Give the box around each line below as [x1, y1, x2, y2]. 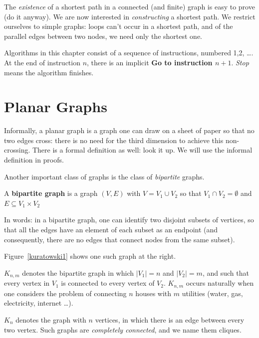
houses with [135, 288, 172, 298]
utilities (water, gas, [182, 288, 243, 298]
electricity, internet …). [4, 298, 73, 308]
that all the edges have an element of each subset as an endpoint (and [4, 224, 218, 235]
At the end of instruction [4, 57, 80, 67]
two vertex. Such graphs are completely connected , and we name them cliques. [4, 324, 242, 335]
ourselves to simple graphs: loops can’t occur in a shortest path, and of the [4, 21, 233, 31]
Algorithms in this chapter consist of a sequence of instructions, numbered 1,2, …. [4, 47, 254, 58]
